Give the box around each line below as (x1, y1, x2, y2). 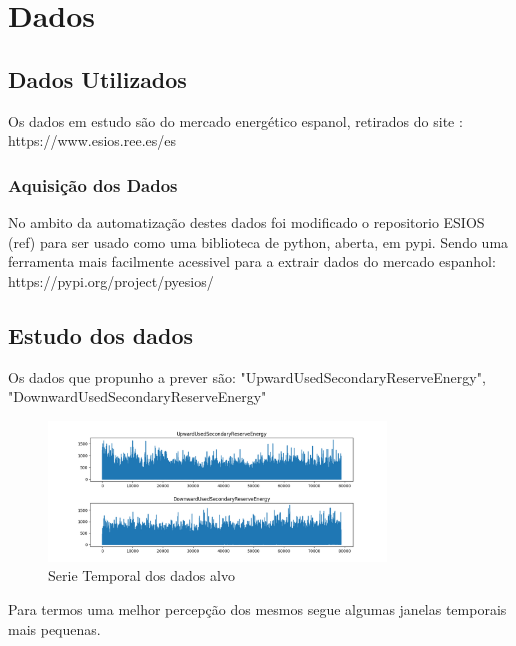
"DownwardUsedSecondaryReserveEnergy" (8, 386, 267, 407)
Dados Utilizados (8, 63, 187, 94)
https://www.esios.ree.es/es (8, 130, 176, 151)
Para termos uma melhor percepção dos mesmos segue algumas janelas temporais (8, 599, 507, 620)
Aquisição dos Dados (8, 172, 178, 197)
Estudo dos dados (8, 319, 194, 350)
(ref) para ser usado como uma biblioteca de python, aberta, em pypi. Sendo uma (8, 231, 509, 252)
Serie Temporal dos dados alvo (48, 565, 235, 586)
